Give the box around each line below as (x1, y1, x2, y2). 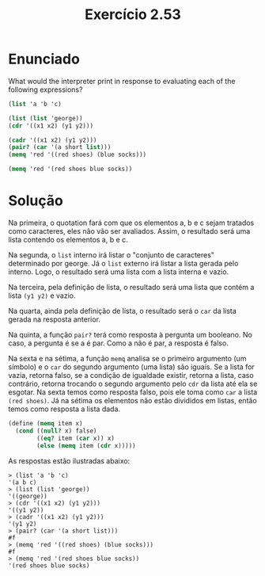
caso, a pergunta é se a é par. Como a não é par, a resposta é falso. (8, 338, 229, 348)
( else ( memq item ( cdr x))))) (36, 441, 136, 449)
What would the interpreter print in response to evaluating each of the (8, 76, 236, 86)
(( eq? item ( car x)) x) (36, 434, 115, 442)
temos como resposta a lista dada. (8, 404, 121, 414)
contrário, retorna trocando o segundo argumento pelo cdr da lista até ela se (8, 379, 258, 388)
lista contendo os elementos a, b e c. (8, 235, 128, 244)
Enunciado (8, 50, 81, 68)
